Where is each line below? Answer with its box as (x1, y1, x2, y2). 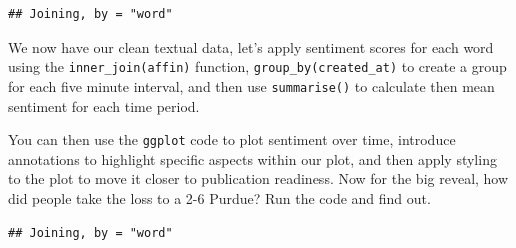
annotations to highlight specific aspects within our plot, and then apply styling (8, 148, 497, 169)
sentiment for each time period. (8, 95, 200, 116)
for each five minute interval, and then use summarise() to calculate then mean (8, 75, 495, 96)
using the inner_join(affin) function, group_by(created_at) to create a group (8, 56, 507, 77)
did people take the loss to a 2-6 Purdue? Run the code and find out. (8, 187, 431, 208)
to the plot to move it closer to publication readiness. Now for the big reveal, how (8, 168, 509, 189)
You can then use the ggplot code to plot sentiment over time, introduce (8, 129, 456, 150)
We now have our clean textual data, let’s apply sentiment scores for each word (8, 36, 494, 57)
